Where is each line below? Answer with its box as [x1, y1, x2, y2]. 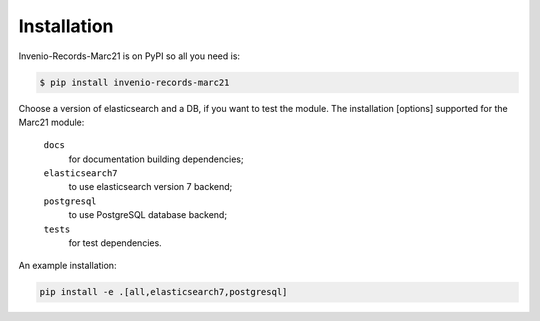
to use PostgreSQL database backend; [68, 209, 228, 221]
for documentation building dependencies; [68, 153, 244, 165]
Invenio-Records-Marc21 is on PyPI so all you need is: [18, 50, 240, 62]
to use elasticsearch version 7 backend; [68, 181, 233, 193]
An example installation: [18, 260, 117, 272]
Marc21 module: [18, 116, 85, 128]
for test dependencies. [68, 237, 162, 249]
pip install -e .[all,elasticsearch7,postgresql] [39, 286, 288, 298]
